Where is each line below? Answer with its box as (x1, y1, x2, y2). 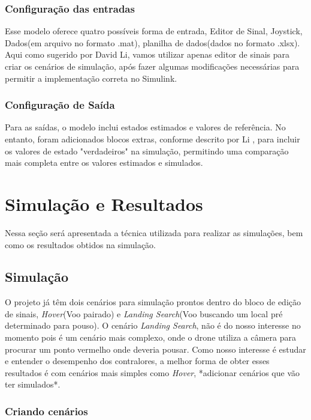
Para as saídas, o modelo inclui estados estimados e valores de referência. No (5, 121, 286, 133)
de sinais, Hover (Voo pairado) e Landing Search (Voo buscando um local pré (5, 307, 283, 320)
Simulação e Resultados (5, 191, 203, 216)
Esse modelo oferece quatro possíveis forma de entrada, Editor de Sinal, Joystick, (5, 25, 303, 37)
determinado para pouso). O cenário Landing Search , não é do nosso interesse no (5, 319, 301, 332)
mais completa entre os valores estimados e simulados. (5, 156, 203, 169)
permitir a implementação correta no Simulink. (5, 72, 177, 84)
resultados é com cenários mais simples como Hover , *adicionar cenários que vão (5, 366, 300, 379)
